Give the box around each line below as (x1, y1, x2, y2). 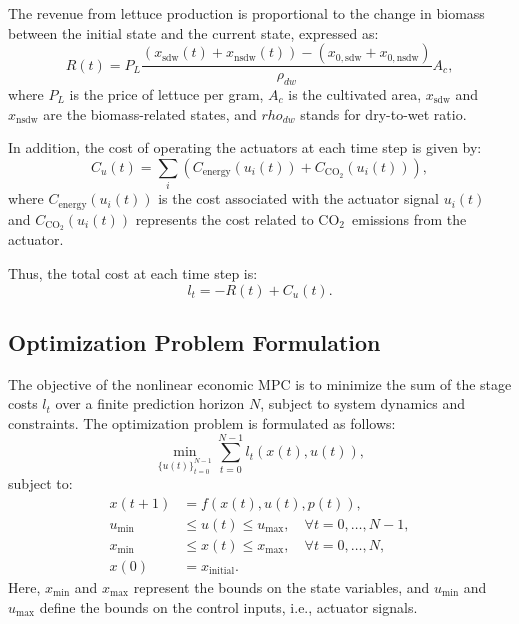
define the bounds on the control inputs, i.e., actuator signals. (39, 596, 418, 617)
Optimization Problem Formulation (8, 327, 381, 358)
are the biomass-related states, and (43, 103, 257, 124)
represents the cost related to (135, 208, 314, 229)
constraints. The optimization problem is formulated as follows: (8, 413, 396, 434)
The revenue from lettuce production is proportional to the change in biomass (8, 3, 485, 23)
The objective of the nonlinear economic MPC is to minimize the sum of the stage (8, 373, 512, 394)
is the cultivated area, (288, 84, 422, 105)
